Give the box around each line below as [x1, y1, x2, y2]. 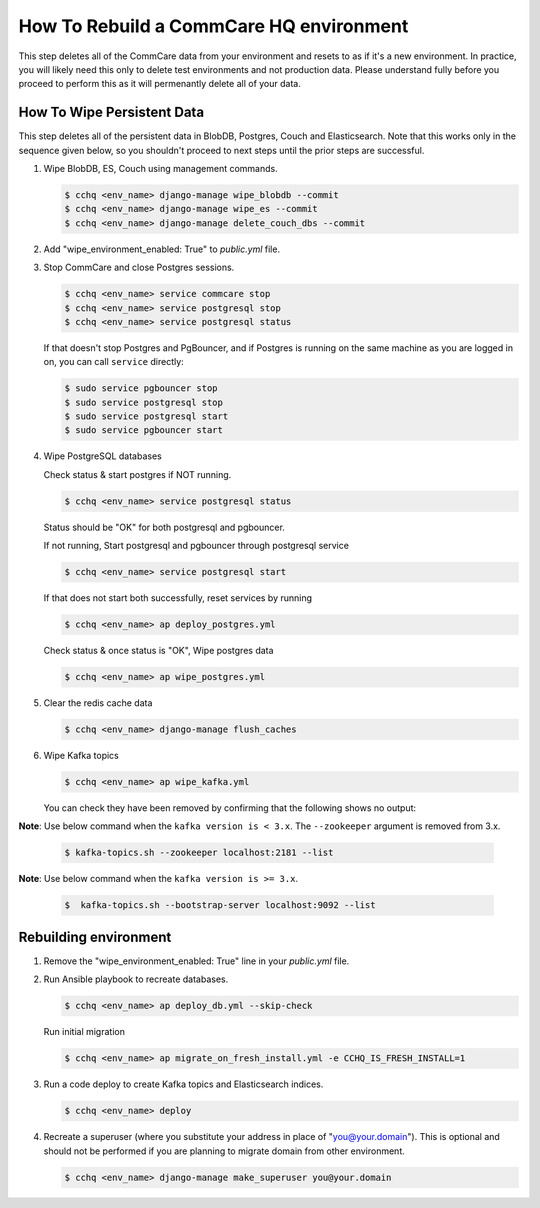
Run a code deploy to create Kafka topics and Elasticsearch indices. [43, 1078, 324, 1090]
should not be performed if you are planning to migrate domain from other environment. [43, 1145, 405, 1157]
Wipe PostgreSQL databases [43, 450, 162, 462]
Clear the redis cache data [43, 697, 153, 709]
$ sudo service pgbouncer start [64, 425, 224, 436]
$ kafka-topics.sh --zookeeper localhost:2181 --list [64, 847, 334, 859]
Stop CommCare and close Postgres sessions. [43, 261, 235, 274]
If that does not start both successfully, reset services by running [43, 592, 313, 604]
